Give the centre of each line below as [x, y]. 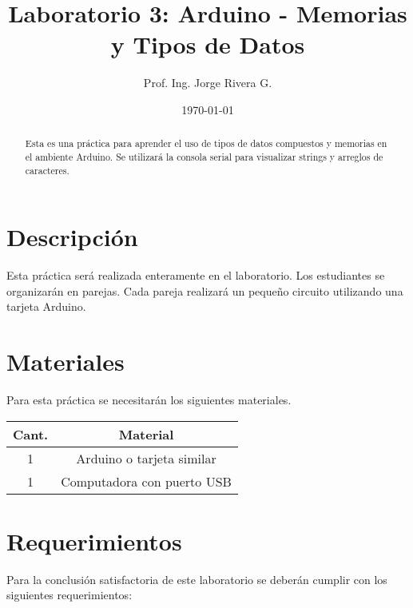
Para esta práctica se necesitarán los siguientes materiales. [149, 400]
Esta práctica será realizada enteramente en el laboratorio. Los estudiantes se [196, 275]
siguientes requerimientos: [69, 595]
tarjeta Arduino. [46, 306]
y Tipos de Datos [208, 44]
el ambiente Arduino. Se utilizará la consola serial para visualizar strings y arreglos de [204, 156]
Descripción [72, 237]
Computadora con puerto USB [146, 481]
